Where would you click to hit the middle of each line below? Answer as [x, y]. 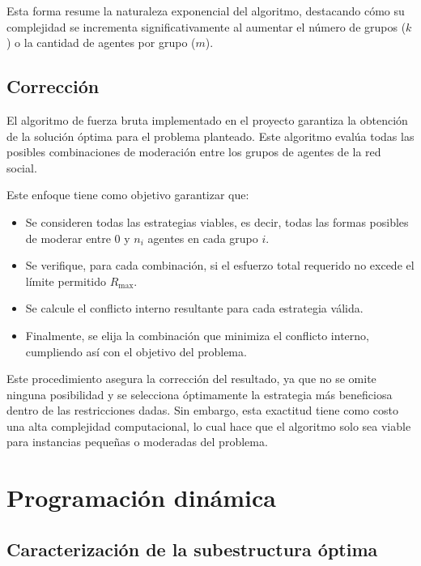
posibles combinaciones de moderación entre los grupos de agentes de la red [194, 152]
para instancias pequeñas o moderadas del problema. [137, 442]
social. [22, 167]
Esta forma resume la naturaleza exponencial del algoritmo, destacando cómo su [206, 11]
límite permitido [66, 281]
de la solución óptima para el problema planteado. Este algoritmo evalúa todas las [210, 136]
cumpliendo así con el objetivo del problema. [136, 351]
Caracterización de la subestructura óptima [192, 549]
